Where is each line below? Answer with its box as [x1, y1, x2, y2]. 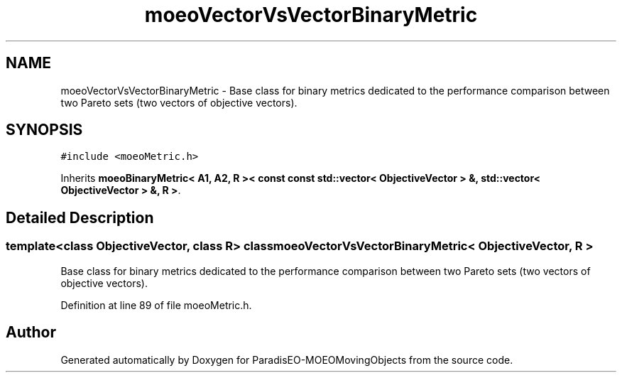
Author [6, 323, 56, 342]
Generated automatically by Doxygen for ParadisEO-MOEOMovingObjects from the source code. [60, 353, 513, 366]
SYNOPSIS [6, 121, 83, 139]
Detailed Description [6, 208, 154, 227]
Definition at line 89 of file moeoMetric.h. [60, 298, 252, 311]
